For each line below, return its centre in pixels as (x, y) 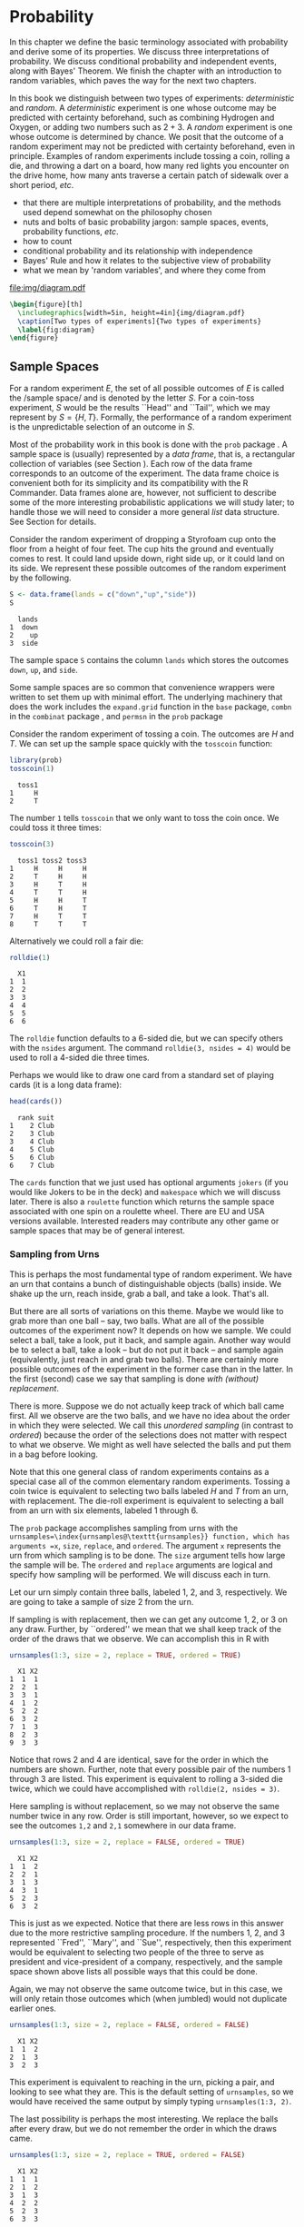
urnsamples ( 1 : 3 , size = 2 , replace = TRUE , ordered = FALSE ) (127, 2155)
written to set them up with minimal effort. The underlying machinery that (146, 697)
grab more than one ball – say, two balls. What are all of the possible (137, 1321)
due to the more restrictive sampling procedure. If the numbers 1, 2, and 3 (147, 1933)
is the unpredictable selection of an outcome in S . (102, 427)
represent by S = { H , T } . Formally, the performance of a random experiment (151, 417)
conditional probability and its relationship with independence (137, 251)
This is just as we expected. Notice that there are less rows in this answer (147, 1924)
